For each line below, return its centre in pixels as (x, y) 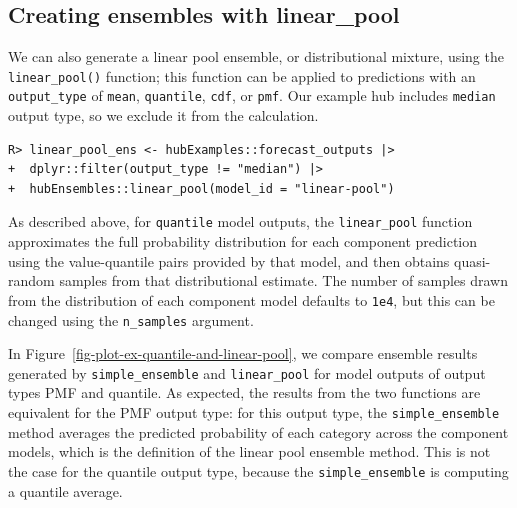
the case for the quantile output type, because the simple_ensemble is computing (258, 470)
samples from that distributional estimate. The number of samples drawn (283, 280)
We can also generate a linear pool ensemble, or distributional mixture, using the (256, 56)
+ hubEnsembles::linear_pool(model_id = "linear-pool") (201, 188)
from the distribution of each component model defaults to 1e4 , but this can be (251, 299)
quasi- (472, 260)
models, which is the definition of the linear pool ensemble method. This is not (249, 451)
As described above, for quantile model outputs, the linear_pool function (240, 221)
